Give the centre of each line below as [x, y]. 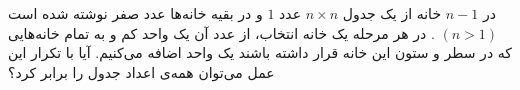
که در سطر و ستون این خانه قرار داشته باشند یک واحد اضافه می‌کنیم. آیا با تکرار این [260, 52]
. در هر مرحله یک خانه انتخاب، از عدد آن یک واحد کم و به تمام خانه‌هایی [221, 32]
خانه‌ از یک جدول [392, 13]
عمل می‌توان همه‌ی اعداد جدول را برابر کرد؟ [141, 71]
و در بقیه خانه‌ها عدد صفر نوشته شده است [135, 13]
